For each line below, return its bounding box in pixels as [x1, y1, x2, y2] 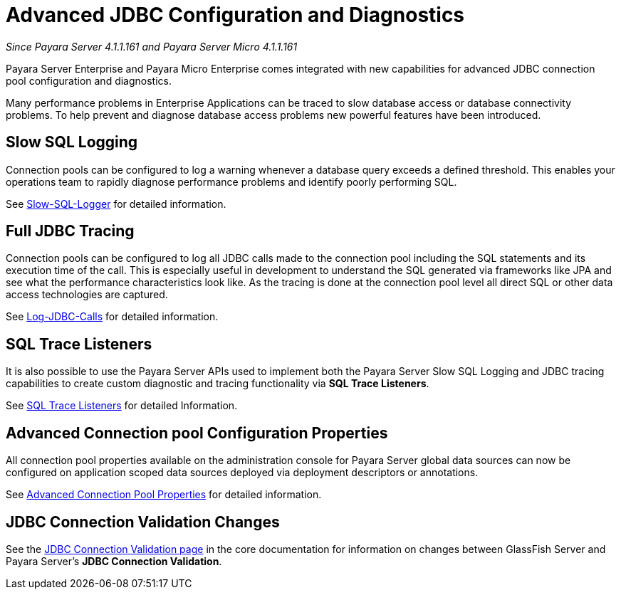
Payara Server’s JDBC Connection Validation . [6, 554, 222, 567]
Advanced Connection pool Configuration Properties [6, 423, 388, 442]
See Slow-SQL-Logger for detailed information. [6, 197, 226, 210]
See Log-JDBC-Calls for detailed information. [6, 310, 219, 323]
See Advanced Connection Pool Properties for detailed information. [6, 488, 322, 501]
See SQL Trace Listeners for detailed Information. [6, 399, 238, 412]
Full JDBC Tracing [6, 222, 135, 241]
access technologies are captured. [6, 288, 168, 301]
